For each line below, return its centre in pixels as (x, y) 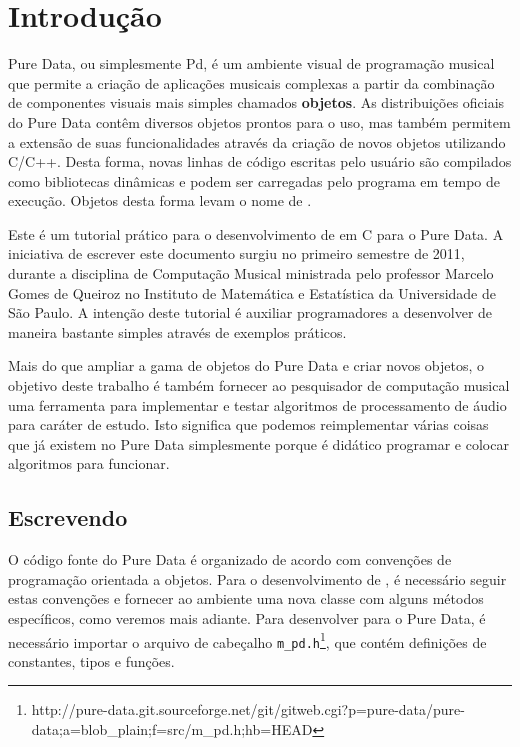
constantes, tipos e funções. (91, 660)
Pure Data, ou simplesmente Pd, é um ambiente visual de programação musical (251, 63)
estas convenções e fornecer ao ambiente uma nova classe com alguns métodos (246, 598)
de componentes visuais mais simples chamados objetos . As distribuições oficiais (256, 102)
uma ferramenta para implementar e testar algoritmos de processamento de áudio (257, 404)
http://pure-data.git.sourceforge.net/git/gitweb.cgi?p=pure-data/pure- (248, 709)
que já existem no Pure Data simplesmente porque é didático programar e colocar (258, 443)
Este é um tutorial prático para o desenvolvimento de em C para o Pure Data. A (256, 233)
